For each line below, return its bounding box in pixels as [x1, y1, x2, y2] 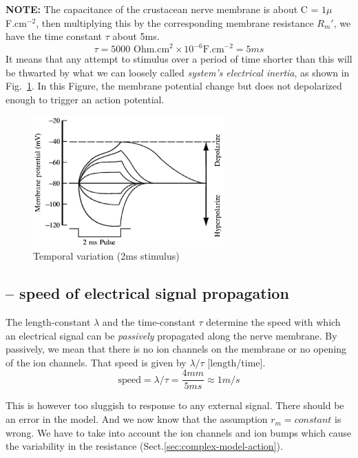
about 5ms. [112, 29, 160, 43]
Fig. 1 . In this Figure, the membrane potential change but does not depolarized [6, 79, 342, 93]
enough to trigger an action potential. [6, 92, 165, 107]
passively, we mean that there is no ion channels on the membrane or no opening [6, 342, 347, 356]
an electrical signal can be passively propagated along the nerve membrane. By [6, 328, 337, 342]
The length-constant [6, 315, 91, 329]
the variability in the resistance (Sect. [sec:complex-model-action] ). [6, 439, 283, 453]
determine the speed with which [206, 315, 341, 329]
